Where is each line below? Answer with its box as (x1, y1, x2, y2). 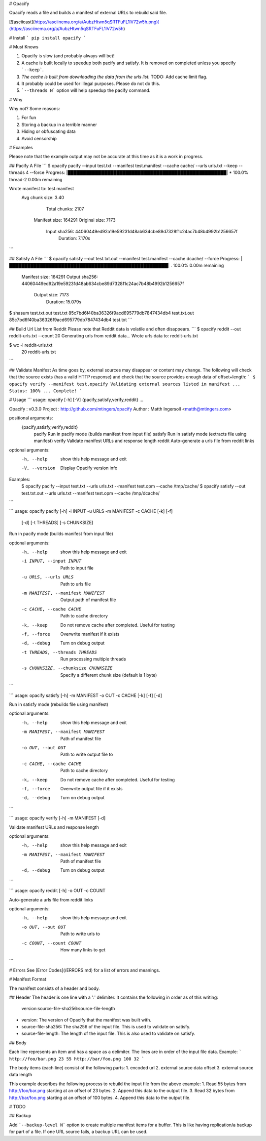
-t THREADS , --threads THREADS (21, 650, 97, 655)
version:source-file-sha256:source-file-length (21, 1006, 115, 1012)
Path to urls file (60, 581, 91, 587)
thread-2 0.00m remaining (9, 176, 63, 182)
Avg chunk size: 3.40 (21, 195, 64, 201)
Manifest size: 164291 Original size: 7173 (33, 217, 116, 223)
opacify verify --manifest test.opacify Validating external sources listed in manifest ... (9, 381, 241, 387)
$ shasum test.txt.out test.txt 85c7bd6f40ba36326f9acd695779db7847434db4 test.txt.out (9, 310, 194, 316)
